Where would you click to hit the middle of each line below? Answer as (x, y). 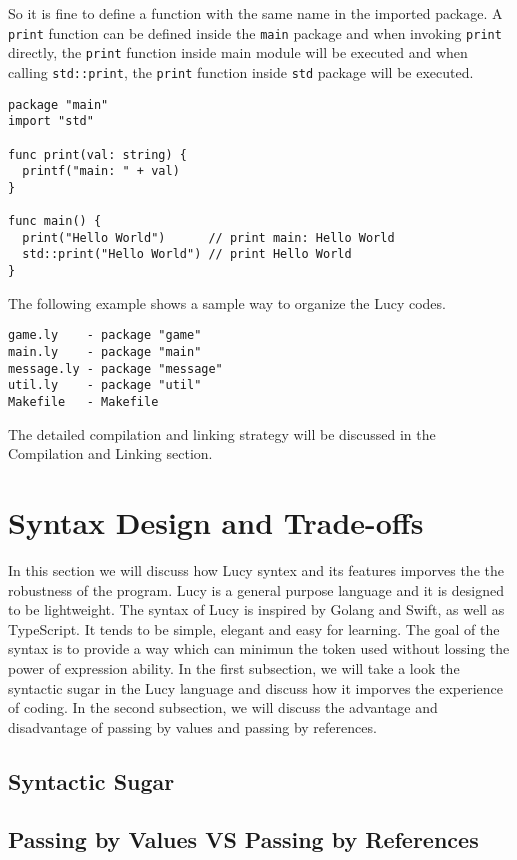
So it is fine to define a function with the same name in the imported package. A (255, 13)
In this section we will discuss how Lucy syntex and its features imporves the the (256, 569)
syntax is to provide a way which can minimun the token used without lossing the (259, 648)
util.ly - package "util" (105, 385)
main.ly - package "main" (105, 352)
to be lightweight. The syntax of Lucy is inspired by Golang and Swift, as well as (256, 609)
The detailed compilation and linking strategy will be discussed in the (222, 433)
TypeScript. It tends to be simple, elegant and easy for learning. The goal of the (254, 628)
